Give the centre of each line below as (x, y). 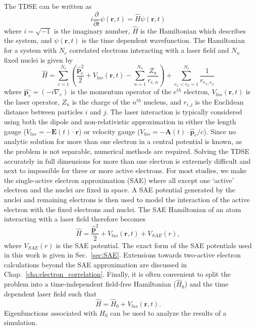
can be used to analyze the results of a (168, 312)
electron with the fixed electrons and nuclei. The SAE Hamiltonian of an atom (123, 209)
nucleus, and (163, 102)
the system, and (28, 40)
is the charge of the (101, 102)
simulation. (21, 322)
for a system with (30, 50)
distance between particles (44, 112)
